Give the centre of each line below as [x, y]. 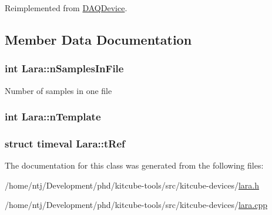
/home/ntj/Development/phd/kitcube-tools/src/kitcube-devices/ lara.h [132, 185]
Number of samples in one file [58, 90]
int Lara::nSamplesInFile [64, 68]
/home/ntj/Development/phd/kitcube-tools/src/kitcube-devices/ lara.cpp [136, 205]
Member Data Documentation [98, 39]
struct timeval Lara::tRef [65, 143]
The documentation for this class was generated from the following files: [134, 165]
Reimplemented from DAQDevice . [66, 8]
